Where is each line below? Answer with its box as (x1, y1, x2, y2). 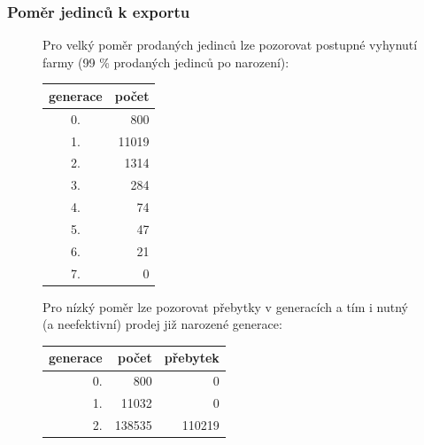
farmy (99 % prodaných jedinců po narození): (42, 52, 289, 71)
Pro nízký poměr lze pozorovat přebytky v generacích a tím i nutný (42, 297, 408, 316)
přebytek (164, 348, 220, 367)
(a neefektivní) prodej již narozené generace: (42, 315, 282, 333)
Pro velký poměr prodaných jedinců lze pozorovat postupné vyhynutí (42, 35, 418, 54)
